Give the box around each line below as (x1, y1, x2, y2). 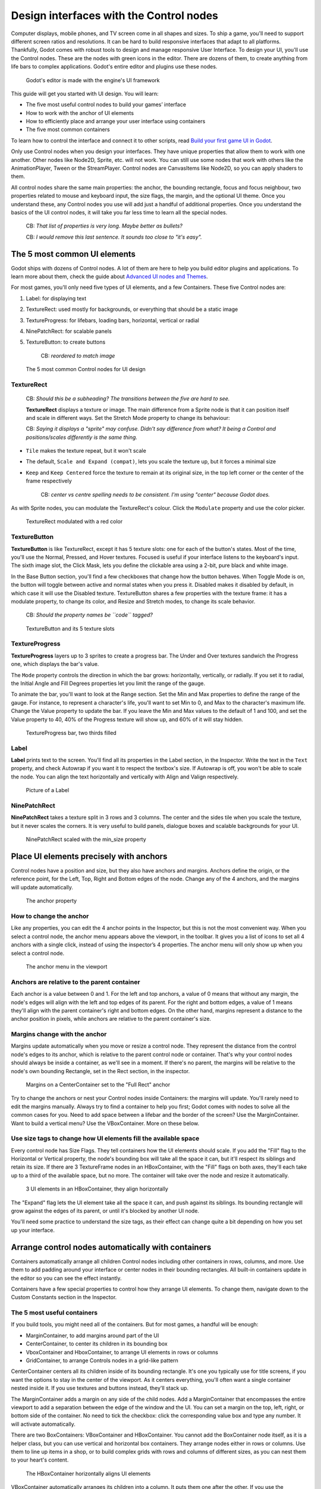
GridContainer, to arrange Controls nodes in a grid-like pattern (26, 1357, 178, 1364)
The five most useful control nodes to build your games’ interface (26, 101, 187, 108)
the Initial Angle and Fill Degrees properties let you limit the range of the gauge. (11, 680, 206, 687)
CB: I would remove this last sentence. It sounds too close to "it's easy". (26, 233, 202, 241)
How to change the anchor (11, 912, 89, 920)
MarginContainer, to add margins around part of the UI (26, 1332, 159, 1339)
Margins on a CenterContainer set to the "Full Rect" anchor (26, 1081, 171, 1088)
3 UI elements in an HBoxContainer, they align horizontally (26, 1185, 169, 1192)
